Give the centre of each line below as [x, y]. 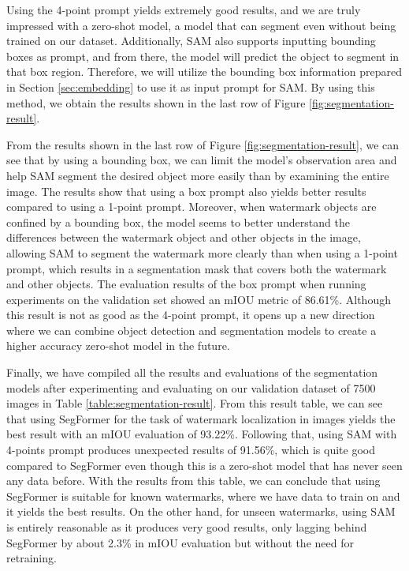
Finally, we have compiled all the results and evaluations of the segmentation [192, 372]
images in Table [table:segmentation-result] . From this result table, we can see [195, 403]
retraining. [32, 558]
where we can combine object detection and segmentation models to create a [191, 330]
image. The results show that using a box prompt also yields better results [186, 191]
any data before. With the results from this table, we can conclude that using [193, 481]
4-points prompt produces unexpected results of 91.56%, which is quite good [191, 450]
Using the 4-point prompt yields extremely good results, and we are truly [184, 9]
